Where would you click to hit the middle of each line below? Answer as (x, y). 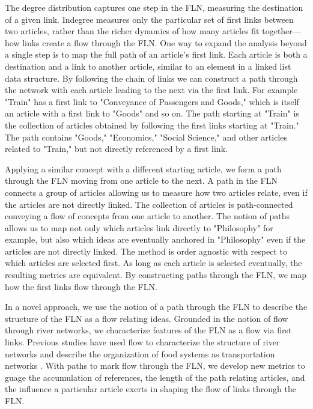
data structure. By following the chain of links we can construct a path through (151, 78)
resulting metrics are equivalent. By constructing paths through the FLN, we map (156, 275)
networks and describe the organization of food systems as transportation (140, 353)
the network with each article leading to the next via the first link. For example (151, 90)
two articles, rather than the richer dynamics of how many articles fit (132, 31)
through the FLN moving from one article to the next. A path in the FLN (141, 180)
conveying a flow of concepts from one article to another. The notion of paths (147, 216)
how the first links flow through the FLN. (81, 286)
